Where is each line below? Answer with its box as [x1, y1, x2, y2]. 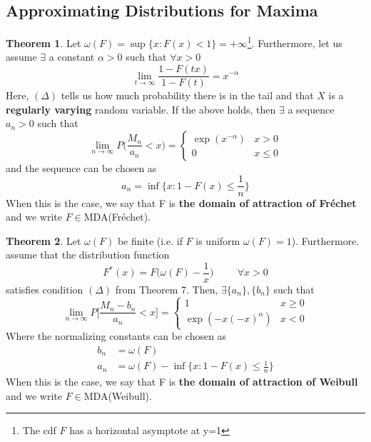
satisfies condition [6, 281, 83, 296]
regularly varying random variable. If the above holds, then [6, 101, 276, 116]
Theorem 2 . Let [6, 233, 81, 248]
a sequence [288, 101, 335, 116]
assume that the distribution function [6, 247, 170, 262]
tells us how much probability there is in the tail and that [61, 88, 314, 103]
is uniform [195, 233, 240, 248]
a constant [49, 49, 95, 64]
